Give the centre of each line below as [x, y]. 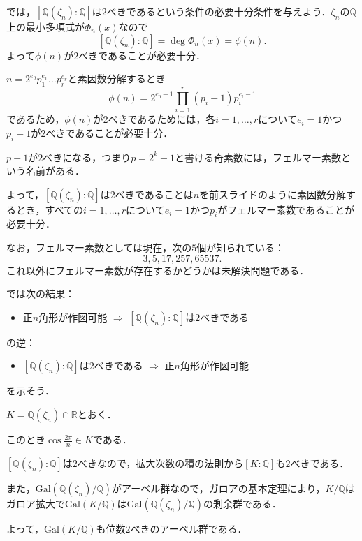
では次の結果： [41, 294]
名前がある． [55, 171]
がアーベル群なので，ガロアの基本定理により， [219, 488]
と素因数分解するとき [116, 79]
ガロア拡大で [36, 503]
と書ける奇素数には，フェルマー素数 [258, 157]
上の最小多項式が [45, 27]
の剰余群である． [242, 503]
